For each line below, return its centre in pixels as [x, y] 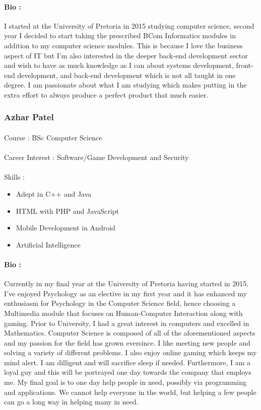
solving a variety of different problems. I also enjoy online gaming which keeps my [130, 352]
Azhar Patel [29, 117]
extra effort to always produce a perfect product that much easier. [106, 94]
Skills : [14, 177]
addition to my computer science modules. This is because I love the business [123, 45]
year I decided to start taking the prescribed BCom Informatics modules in [120, 35]
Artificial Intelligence [48, 244]
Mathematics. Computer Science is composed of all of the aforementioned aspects [130, 333]
